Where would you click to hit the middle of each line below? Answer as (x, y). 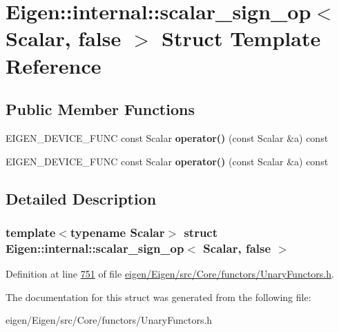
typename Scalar (117, 232)
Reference (54, 65)
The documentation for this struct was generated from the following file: (158, 297)
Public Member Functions (100, 109)
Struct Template (241, 38)
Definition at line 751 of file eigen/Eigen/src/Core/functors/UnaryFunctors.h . (170, 274)
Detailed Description (81, 198)
